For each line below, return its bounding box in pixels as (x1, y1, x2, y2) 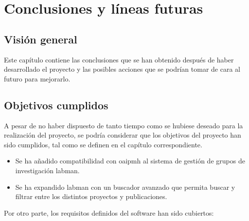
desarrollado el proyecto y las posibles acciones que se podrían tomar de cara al (4, 64, 240, 74)
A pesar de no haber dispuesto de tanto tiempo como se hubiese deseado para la (4, 120, 243, 130)
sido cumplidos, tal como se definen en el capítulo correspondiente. (4, 139, 202, 149)
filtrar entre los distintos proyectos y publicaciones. (15, 191, 167, 201)
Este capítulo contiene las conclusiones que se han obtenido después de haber (4, 54, 234, 64)
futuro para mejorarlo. (4, 73, 71, 83)
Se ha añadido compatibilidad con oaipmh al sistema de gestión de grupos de (15, 156, 245, 166)
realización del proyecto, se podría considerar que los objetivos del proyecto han (4, 130, 241, 140)
